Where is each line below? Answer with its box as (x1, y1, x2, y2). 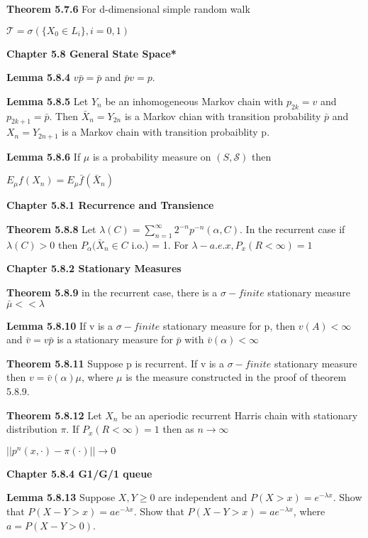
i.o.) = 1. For (131, 237, 189, 252)
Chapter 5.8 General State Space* (6, 45, 177, 60)
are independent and (158, 490, 247, 505)
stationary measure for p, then (163, 318, 296, 333)
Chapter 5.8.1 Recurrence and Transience (6, 198, 214, 212)
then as (162, 421, 194, 436)
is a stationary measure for (57, 332, 173, 347)
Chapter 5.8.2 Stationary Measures (6, 261, 182, 276)
